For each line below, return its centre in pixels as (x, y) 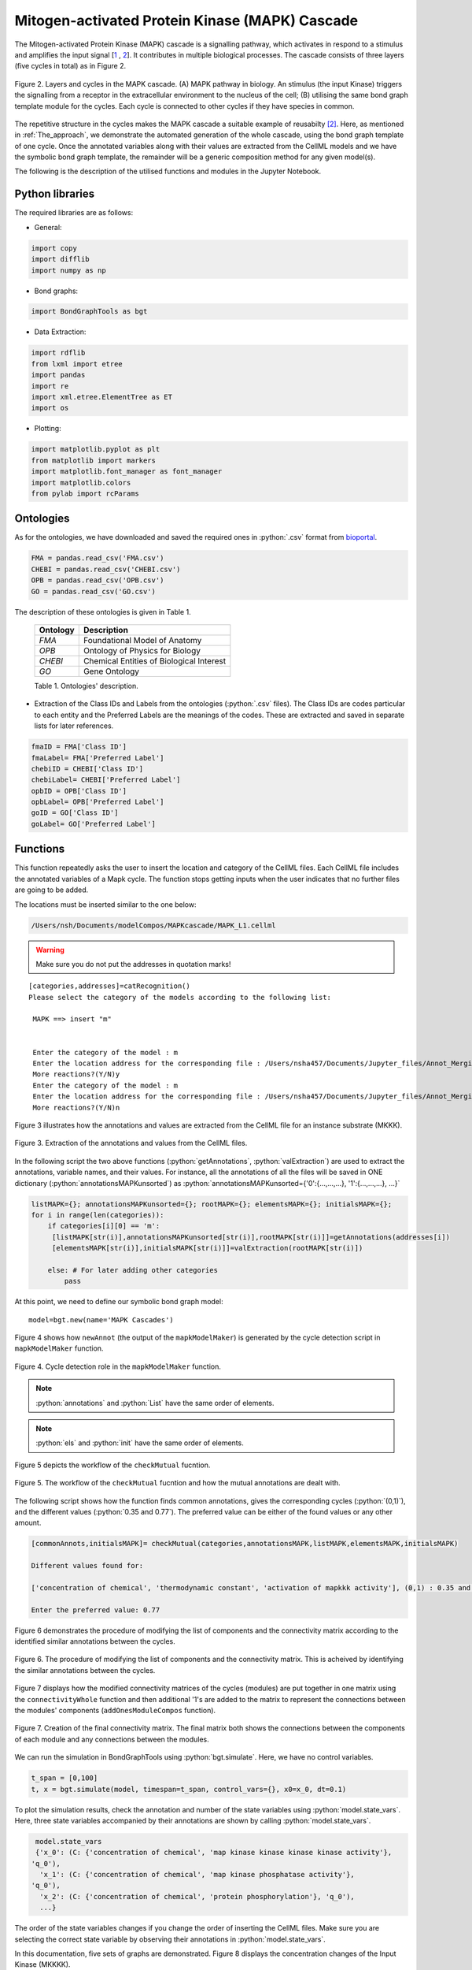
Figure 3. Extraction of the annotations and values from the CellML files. (131, 1143)
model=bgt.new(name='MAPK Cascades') (101, 1320)
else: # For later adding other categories (133, 1270)
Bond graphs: (56, 291)
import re (50, 386)
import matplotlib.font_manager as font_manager (127, 472)
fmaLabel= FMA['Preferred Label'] (98, 758)
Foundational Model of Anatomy (142, 640)
